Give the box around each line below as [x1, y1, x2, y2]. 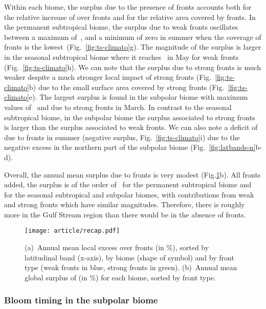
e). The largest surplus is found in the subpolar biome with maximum [29, 92, 248, 102]
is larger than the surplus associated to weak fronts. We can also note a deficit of [4, 122, 258, 133]
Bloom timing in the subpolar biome [4, 294, 158, 306]
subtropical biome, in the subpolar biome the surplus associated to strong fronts [4, 112, 255, 122]
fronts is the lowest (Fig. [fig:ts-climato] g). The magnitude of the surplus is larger [4, 41, 261, 52]
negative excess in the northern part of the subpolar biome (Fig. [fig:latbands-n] [4, 142, 256, 152]
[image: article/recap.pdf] [25, 227, 120, 235]
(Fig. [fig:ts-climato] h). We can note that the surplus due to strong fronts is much [4, 61, 261, 72]
